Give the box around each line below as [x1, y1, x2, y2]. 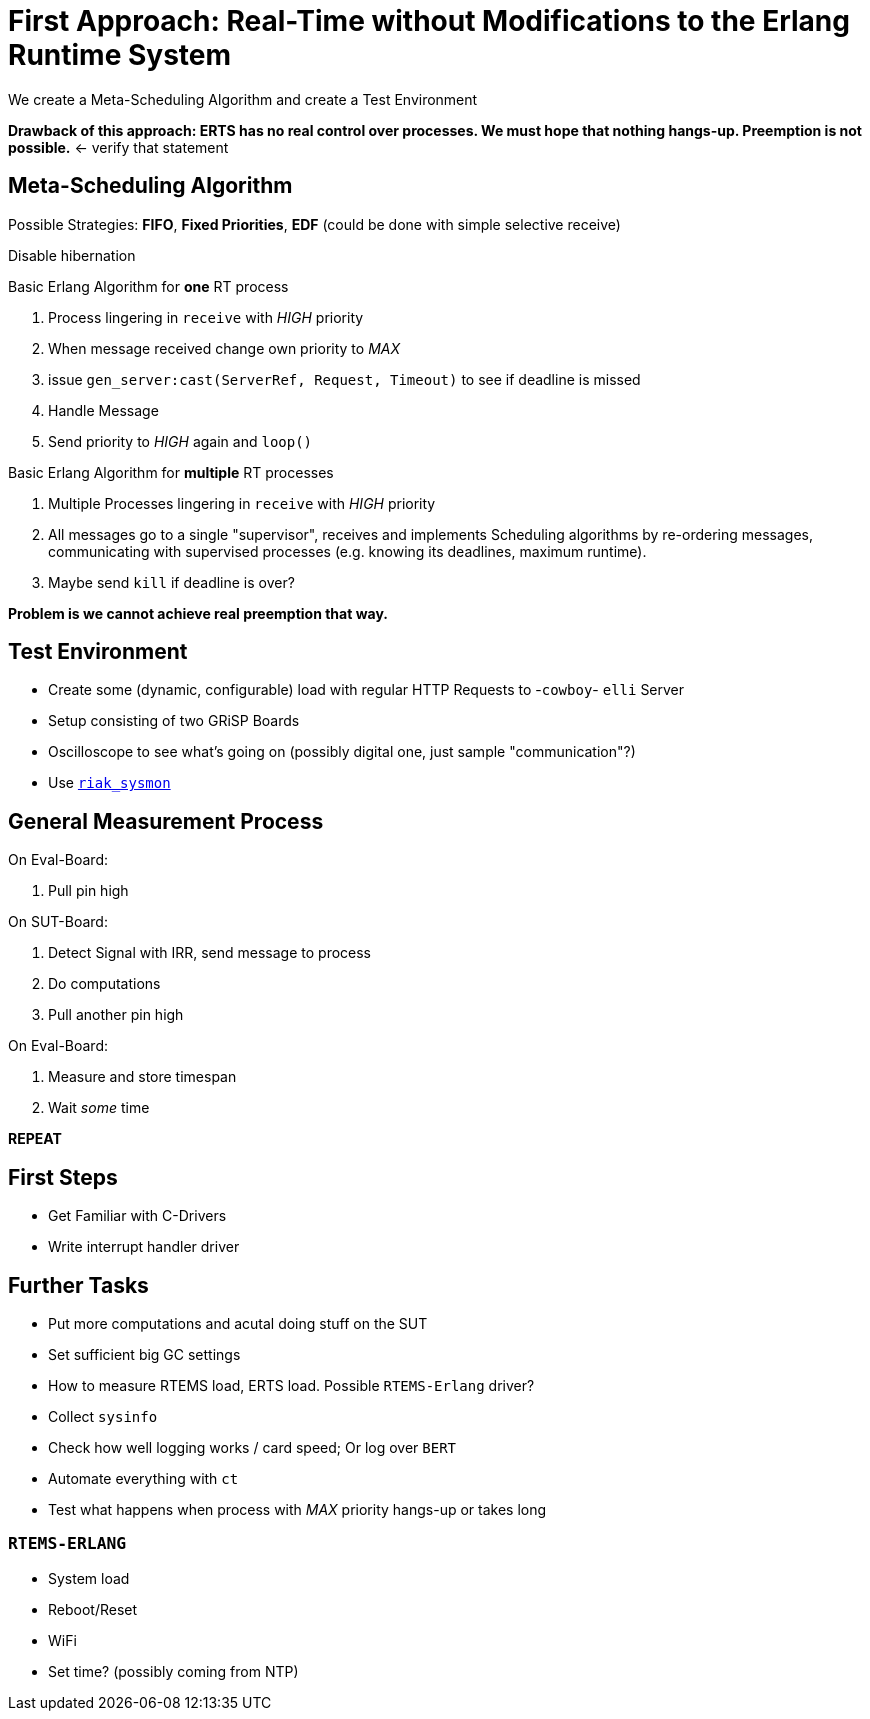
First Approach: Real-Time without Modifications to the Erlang [8, 4, 850, 38]
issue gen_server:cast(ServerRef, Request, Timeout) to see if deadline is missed [48, 370, 641, 388]
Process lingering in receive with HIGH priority [48, 308, 364, 326]
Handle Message [48, 401, 159, 419]
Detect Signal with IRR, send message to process [48, 944, 372, 962]
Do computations [48, 975, 161, 993]
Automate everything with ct [48, 1469, 239, 1487]
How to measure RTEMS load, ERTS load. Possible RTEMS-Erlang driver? [48, 1376, 535, 1394]
